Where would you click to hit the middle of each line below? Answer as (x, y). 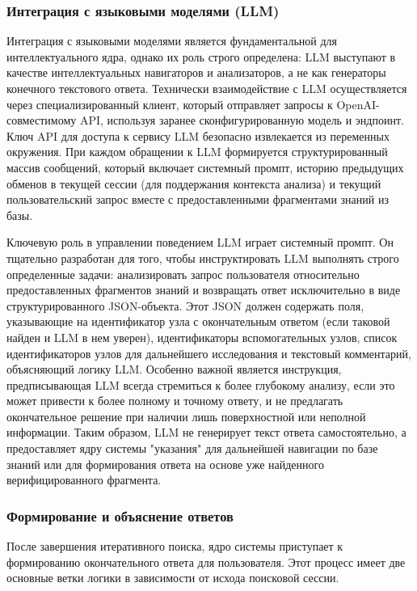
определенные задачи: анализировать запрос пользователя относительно (183, 274)
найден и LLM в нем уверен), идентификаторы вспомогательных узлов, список (202, 337)
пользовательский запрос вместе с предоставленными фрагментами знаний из (198, 199)
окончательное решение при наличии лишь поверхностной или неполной (186, 416)
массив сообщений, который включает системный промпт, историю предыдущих (205, 167)
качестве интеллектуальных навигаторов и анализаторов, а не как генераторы (196, 72)
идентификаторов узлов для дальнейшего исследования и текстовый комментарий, (209, 353)
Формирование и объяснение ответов (120, 515)
